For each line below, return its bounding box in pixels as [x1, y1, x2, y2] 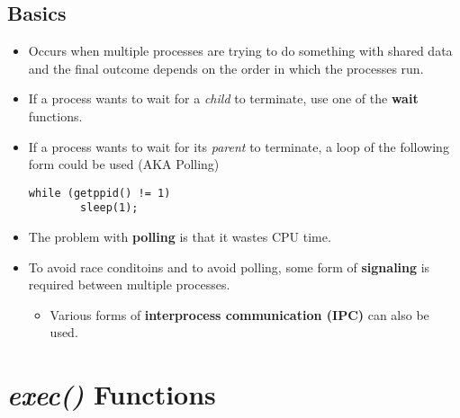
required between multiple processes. [28, 275, 230, 294]
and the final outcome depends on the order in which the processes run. [28, 58, 424, 77]
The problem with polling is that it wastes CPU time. [28, 227, 331, 246]
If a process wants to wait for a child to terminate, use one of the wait [28, 89, 419, 108]
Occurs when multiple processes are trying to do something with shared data [28, 41, 453, 60]
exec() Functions [7, 376, 216, 414]
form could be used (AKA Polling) [28, 155, 220, 173]
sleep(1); [80, 201, 139, 215]
